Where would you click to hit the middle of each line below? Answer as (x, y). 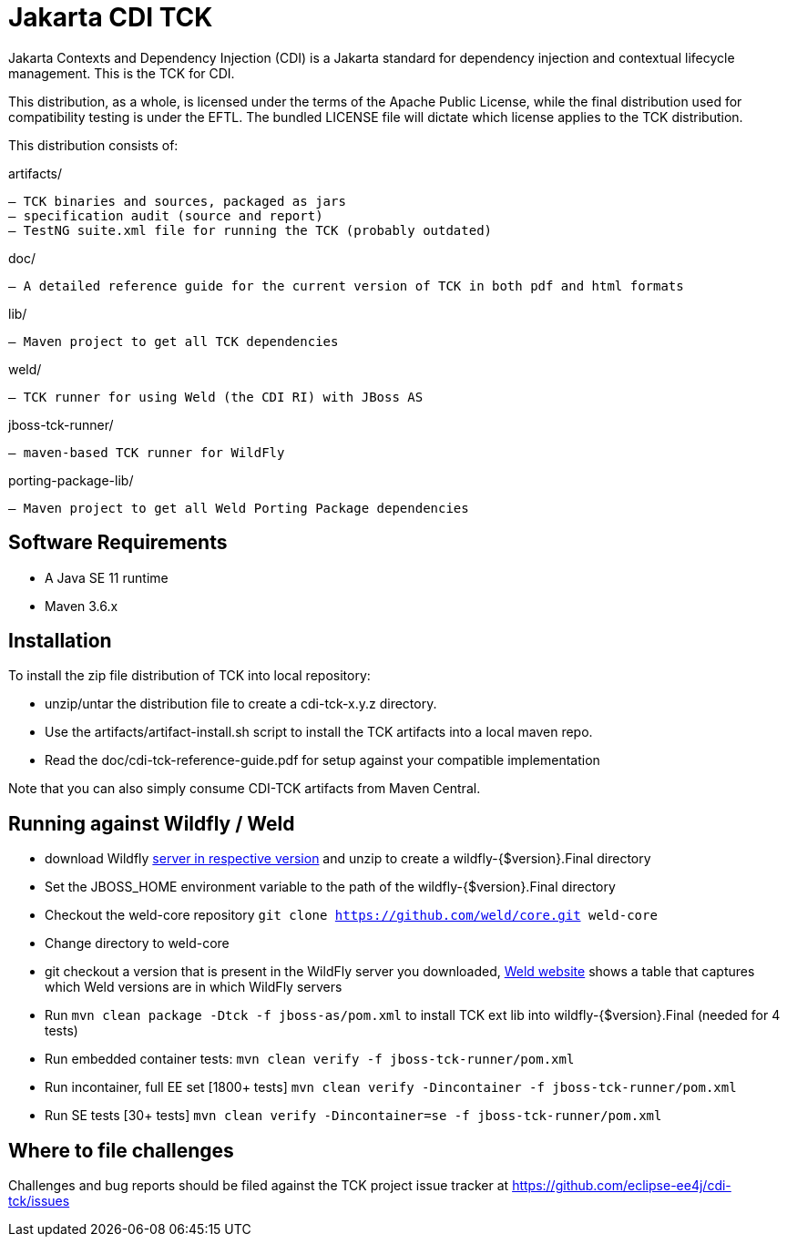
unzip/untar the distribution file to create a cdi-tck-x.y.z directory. (241, 704)
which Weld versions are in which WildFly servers (194, 987)
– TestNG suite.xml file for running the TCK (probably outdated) (250, 230)
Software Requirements (118, 543)
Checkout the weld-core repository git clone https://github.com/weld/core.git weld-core (351, 915)
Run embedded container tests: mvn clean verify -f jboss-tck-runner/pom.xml (310, 1059)
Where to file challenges (121, 1150)
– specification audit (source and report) (166, 215)
